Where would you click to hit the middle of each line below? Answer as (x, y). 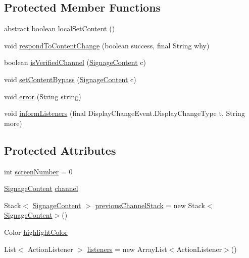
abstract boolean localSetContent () (60, 28)
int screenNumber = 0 (38, 171)
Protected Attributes (60, 150)
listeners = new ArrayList (127, 249)
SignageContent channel (41, 188)
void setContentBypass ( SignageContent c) (70, 79)
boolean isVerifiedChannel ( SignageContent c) (75, 62)
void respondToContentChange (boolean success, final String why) (107, 45)
